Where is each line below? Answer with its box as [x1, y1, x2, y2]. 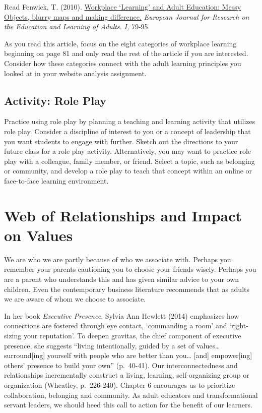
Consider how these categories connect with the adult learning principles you [4, 57, 241, 68]
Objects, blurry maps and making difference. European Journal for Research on [4, 11, 249, 22]
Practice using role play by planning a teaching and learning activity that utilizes [4, 116, 255, 127]
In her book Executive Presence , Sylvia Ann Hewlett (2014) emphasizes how [4, 310, 239, 321]
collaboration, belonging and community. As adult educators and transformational [4, 389, 258, 400]
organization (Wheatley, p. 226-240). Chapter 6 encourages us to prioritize [4, 379, 235, 390]
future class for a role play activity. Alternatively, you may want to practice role [4, 146, 251, 156]
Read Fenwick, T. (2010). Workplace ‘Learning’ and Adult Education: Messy [4, 2, 241, 12]
